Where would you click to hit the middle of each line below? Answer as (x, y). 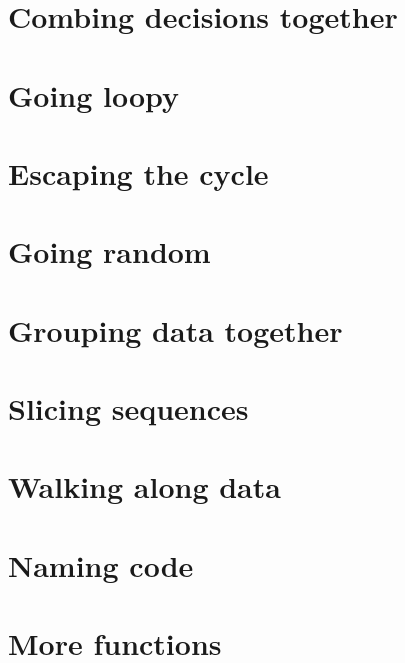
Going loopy (94, 94)
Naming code (101, 564)
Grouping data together (175, 329)
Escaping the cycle (138, 172)
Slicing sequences (128, 408)
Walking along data (144, 486)
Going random (109, 251)
